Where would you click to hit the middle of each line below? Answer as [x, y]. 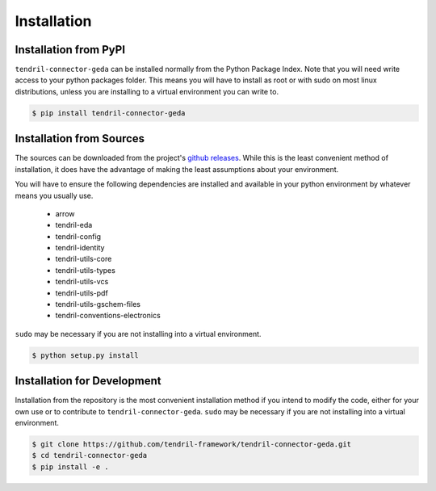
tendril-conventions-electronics [108, 316]
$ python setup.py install [85, 355]
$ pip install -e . [70, 467]
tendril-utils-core [84, 259]
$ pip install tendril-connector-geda [109, 113]
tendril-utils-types [86, 270]
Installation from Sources [80, 138]
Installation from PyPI [70, 50]
